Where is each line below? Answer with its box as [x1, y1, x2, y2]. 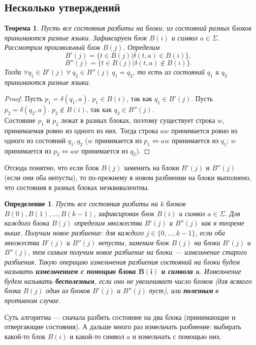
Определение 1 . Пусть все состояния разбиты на [4, 198, 158, 209]
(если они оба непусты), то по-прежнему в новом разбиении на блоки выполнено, [4, 172, 252, 182]
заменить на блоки [124, 162, 179, 173]
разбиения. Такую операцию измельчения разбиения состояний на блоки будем [4, 256, 240, 267]
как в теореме [201, 218, 244, 228]
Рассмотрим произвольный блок [4, 42, 100, 52]
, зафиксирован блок [94, 208, 155, 218]
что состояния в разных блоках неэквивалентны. [4, 182, 150, 192]
